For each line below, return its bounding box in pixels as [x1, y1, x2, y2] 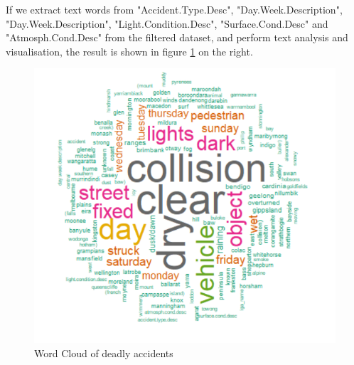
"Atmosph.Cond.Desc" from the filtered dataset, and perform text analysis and [6, 30, 348, 45]
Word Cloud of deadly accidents [34, 345, 173, 360]
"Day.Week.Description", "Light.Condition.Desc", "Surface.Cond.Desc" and [6, 16, 328, 31]
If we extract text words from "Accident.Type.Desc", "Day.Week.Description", [6, 2, 343, 16]
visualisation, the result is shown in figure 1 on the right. [6, 43, 253, 58]
